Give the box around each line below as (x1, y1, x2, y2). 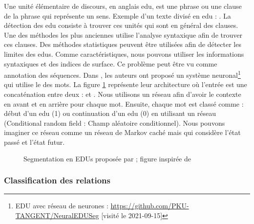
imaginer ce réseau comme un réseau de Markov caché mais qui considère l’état (4, 127, 241, 137)
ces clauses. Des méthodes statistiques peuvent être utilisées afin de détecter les (4, 39, 241, 49)
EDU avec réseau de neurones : (15, 201, 108, 211)
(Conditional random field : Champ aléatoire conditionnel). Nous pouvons (4, 117, 225, 128)
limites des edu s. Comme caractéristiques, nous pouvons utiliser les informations (4, 48, 244, 59)
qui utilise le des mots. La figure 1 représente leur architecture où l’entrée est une (4, 79, 247, 90)
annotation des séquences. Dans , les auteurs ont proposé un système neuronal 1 (4, 68, 241, 80)
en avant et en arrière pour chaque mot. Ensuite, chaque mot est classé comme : (4, 98, 244, 109)
